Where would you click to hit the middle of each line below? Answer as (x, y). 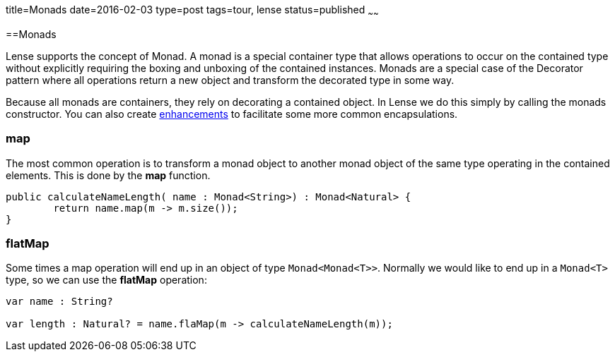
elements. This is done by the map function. (108, 175)
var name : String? (59, 302)
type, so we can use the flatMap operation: (106, 280)
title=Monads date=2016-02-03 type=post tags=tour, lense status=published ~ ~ (192, 11)
